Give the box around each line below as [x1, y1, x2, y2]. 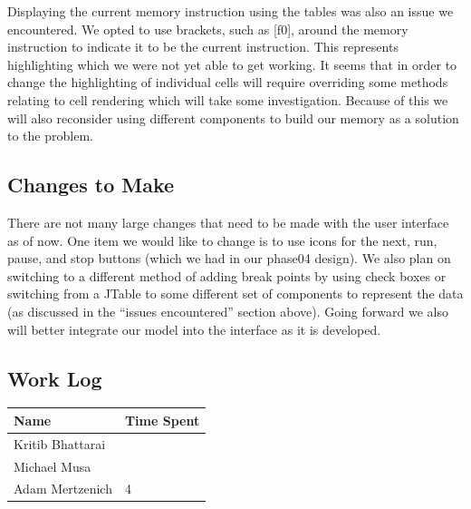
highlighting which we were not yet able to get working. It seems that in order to [7, 54, 457, 73]
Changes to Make [7, 171, 175, 199]
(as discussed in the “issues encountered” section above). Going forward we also [7, 301, 448, 320]
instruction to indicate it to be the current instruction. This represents [7, 37, 399, 56]
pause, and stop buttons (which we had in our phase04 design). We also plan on [7, 249, 451, 268]
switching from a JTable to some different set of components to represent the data [7, 284, 464, 303]
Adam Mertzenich [14, 479, 112, 498]
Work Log [7, 364, 102, 392]
